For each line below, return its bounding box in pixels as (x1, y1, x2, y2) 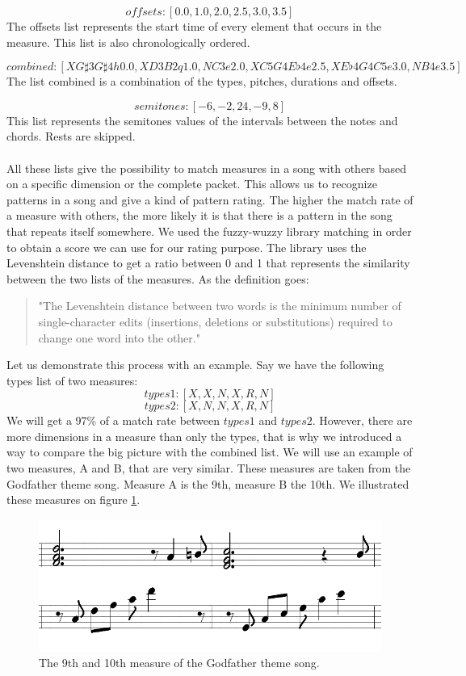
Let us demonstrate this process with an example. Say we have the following (6, 356, 384, 373)
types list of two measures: (6, 372, 138, 388)
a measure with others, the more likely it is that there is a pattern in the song (6, 207, 393, 224)
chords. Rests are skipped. (6, 128, 136, 145)
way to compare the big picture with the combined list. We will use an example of (6, 443, 413, 460)
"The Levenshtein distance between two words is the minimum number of (38, 297, 401, 314)
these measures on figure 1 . (6, 491, 141, 508)
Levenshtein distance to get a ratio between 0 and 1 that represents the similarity (6, 254, 410, 271)
